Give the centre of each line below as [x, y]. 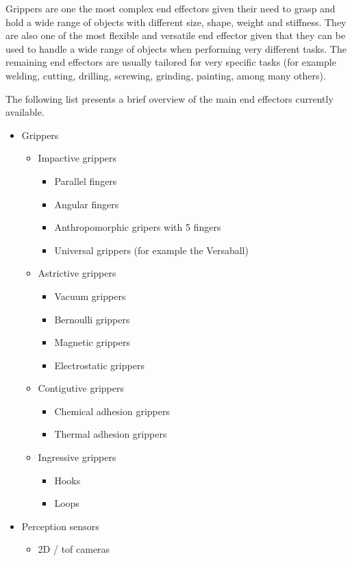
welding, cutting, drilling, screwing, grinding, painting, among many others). [166, 75]
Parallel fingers [86, 180]
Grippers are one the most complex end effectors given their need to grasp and [171, 8]
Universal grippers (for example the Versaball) [151, 250]
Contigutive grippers [81, 388]
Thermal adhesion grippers [111, 434]
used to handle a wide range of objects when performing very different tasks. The [176, 48]
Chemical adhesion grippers [112, 411]
